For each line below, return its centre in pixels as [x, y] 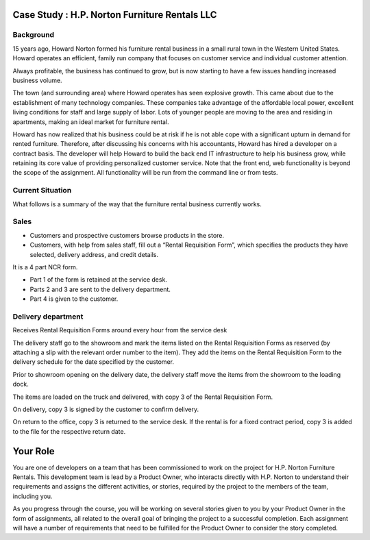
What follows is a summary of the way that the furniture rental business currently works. [137, 204]
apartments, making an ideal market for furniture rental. [91, 122]
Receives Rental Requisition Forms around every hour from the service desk [120, 330]
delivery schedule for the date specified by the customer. [94, 362]
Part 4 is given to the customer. [74, 299]
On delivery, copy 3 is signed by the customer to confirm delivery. [106, 409]
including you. [33, 496]
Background [34, 35]
